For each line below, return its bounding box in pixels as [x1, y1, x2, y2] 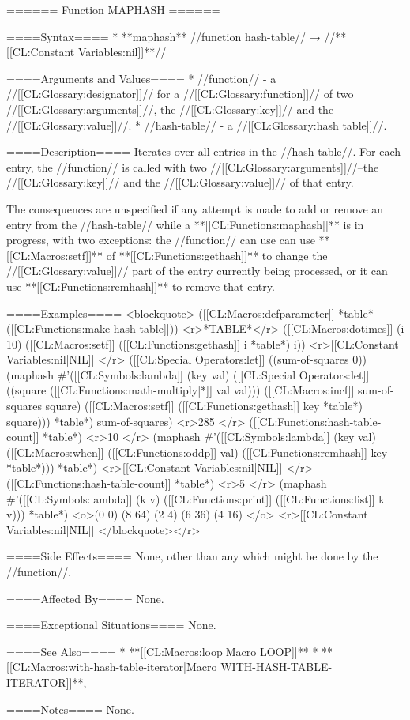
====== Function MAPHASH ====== [6, 2, 220, 17]
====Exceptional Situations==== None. [6, 616, 216, 633]
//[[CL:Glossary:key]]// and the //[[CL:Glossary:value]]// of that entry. [6, 174, 354, 190]
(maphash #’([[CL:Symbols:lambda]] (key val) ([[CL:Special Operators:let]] [6, 366, 370, 383]
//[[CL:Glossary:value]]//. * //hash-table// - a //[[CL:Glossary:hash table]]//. [6, 116, 387, 133]
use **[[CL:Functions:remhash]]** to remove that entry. [6, 277, 275, 294]
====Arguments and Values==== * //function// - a [6, 70, 276, 86]
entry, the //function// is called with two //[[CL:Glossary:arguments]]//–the [6, 158, 379, 175]
